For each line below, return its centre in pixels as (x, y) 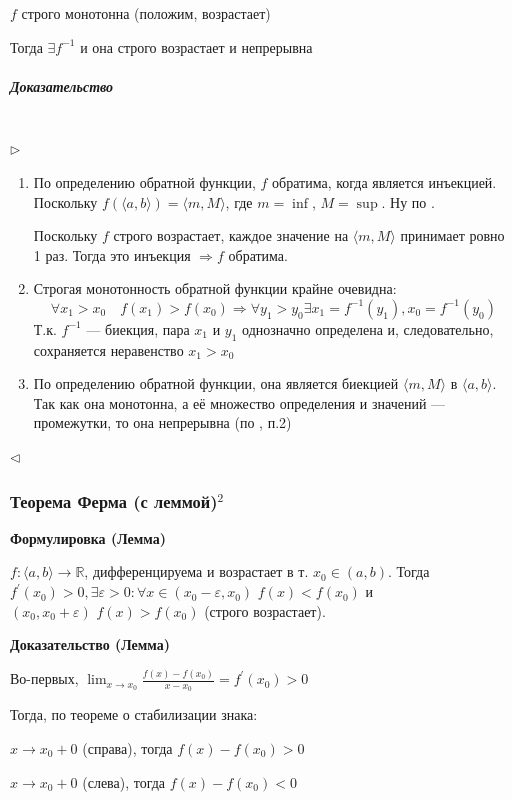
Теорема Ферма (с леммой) (114, 500)
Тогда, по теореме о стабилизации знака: (134, 714)
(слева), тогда (124, 781)
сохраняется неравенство (108, 349)
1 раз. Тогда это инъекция (112, 254)
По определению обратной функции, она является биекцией (216, 383)
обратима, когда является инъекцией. (384, 181)
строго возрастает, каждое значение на (231, 235)
